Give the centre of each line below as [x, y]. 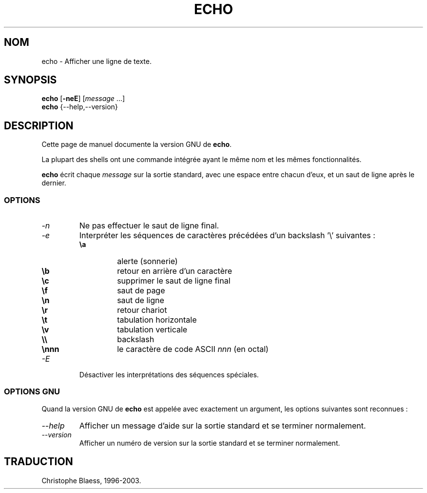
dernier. [54, 183]
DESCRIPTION [39, 125]
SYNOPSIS [30, 80]
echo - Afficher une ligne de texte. [97, 61]
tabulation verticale [152, 330]
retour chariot [142, 310]
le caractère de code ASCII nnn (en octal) [193, 349]
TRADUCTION [39, 462]
